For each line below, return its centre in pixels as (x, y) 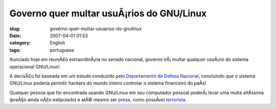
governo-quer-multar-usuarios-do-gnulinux (96, 29)
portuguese (62, 50)
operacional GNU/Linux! (34, 67)
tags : (15, 50)
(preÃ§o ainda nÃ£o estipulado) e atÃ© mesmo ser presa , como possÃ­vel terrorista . (98, 100)
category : (20, 43)
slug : (15, 29)
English (57, 43)
